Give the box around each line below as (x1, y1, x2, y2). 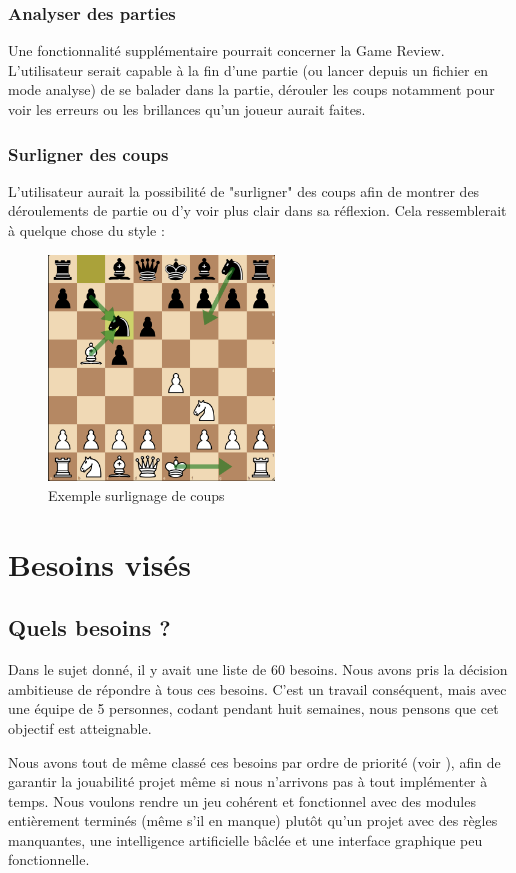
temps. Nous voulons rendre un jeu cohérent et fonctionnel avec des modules (8, 790, 476, 811)
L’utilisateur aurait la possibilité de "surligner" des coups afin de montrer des (8, 180, 480, 201)
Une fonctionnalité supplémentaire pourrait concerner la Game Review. (8, 40, 445, 61)
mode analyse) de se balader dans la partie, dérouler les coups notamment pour (8, 79, 495, 100)
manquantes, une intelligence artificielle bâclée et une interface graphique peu (8, 829, 483, 850)
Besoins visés (8, 543, 191, 584)
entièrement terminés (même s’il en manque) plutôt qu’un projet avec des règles (8, 810, 498, 831)
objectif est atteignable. (8, 717, 152, 738)
